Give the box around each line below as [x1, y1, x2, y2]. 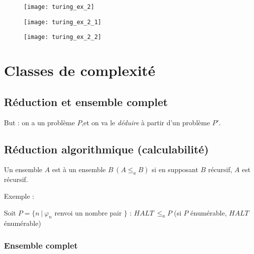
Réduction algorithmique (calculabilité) [4, 141, 209, 156]
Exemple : [4, 190, 35, 201]
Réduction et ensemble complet [4, 94, 168, 109]
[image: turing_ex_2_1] [24, 18, 102, 26]
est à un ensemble [52, 164, 106, 175]
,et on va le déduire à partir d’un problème [81, 117, 210, 127]
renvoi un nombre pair [54, 207, 122, 218]
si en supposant [151, 164, 198, 175]
